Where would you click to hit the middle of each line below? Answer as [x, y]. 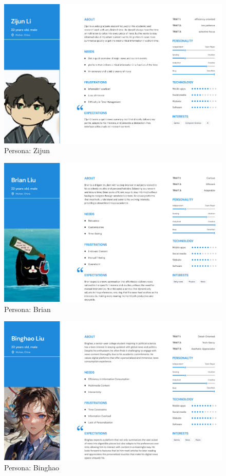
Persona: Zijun [27, 150]
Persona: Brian [27, 309]
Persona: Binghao [32, 467]
